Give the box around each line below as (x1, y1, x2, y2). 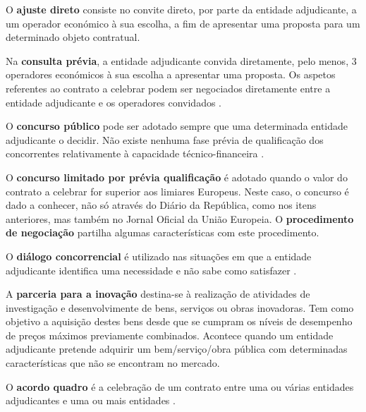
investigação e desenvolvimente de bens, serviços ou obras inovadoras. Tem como (6, 300, 354, 315)
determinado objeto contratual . (6, 30, 140, 44)
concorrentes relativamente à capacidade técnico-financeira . (6, 146, 264, 161)
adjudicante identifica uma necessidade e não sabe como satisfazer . (6, 262, 297, 277)
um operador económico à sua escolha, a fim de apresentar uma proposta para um (6, 16, 360, 30)
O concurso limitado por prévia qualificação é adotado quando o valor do (6, 169, 348, 184)
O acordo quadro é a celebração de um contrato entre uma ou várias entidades (6, 379, 354, 394)
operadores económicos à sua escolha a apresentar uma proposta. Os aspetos (6, 67, 336, 82)
